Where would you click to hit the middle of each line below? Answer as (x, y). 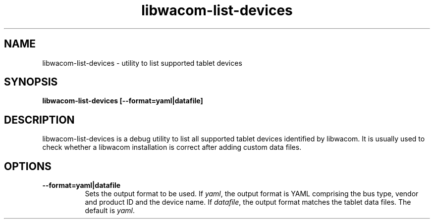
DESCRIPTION (39, 120)
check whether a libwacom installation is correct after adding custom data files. (172, 147)
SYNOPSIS (31, 82)
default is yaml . (110, 211)
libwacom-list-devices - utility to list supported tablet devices (142, 63)
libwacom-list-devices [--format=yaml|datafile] (123, 101)
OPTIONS (28, 166)
